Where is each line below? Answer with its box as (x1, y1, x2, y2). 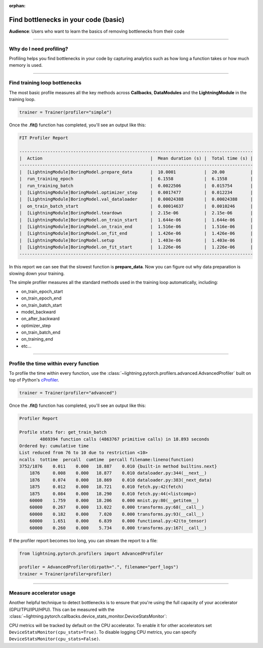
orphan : (9, 3, 26, 8)
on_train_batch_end (21, 329, 60, 335)
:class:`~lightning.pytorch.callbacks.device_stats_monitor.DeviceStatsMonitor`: (9, 613, 168, 619)
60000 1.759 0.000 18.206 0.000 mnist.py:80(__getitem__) (29, 498, 199, 504)
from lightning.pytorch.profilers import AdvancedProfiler (19, 550, 163, 556)
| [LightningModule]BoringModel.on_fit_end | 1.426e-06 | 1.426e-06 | (19, 231, 253, 236)
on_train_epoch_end (21, 295, 62, 301)
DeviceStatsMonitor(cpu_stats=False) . (9, 636, 101, 642)
